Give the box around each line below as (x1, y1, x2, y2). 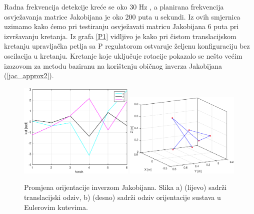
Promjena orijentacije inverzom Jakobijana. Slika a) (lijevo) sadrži (24, 182, 227, 192)
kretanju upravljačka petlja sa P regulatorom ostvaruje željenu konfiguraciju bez (4, 41, 250, 51)
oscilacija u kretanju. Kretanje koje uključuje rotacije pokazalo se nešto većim (4, 50, 242, 61)
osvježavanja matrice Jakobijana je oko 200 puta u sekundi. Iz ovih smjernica (4, 11, 240, 22)
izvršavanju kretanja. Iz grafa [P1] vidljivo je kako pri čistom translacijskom (4, 31, 236, 41)
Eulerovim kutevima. (24, 201, 88, 212)
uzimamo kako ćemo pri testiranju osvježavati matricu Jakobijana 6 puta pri (4, 21, 239, 32)
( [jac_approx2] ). (4, 70, 54, 81)
